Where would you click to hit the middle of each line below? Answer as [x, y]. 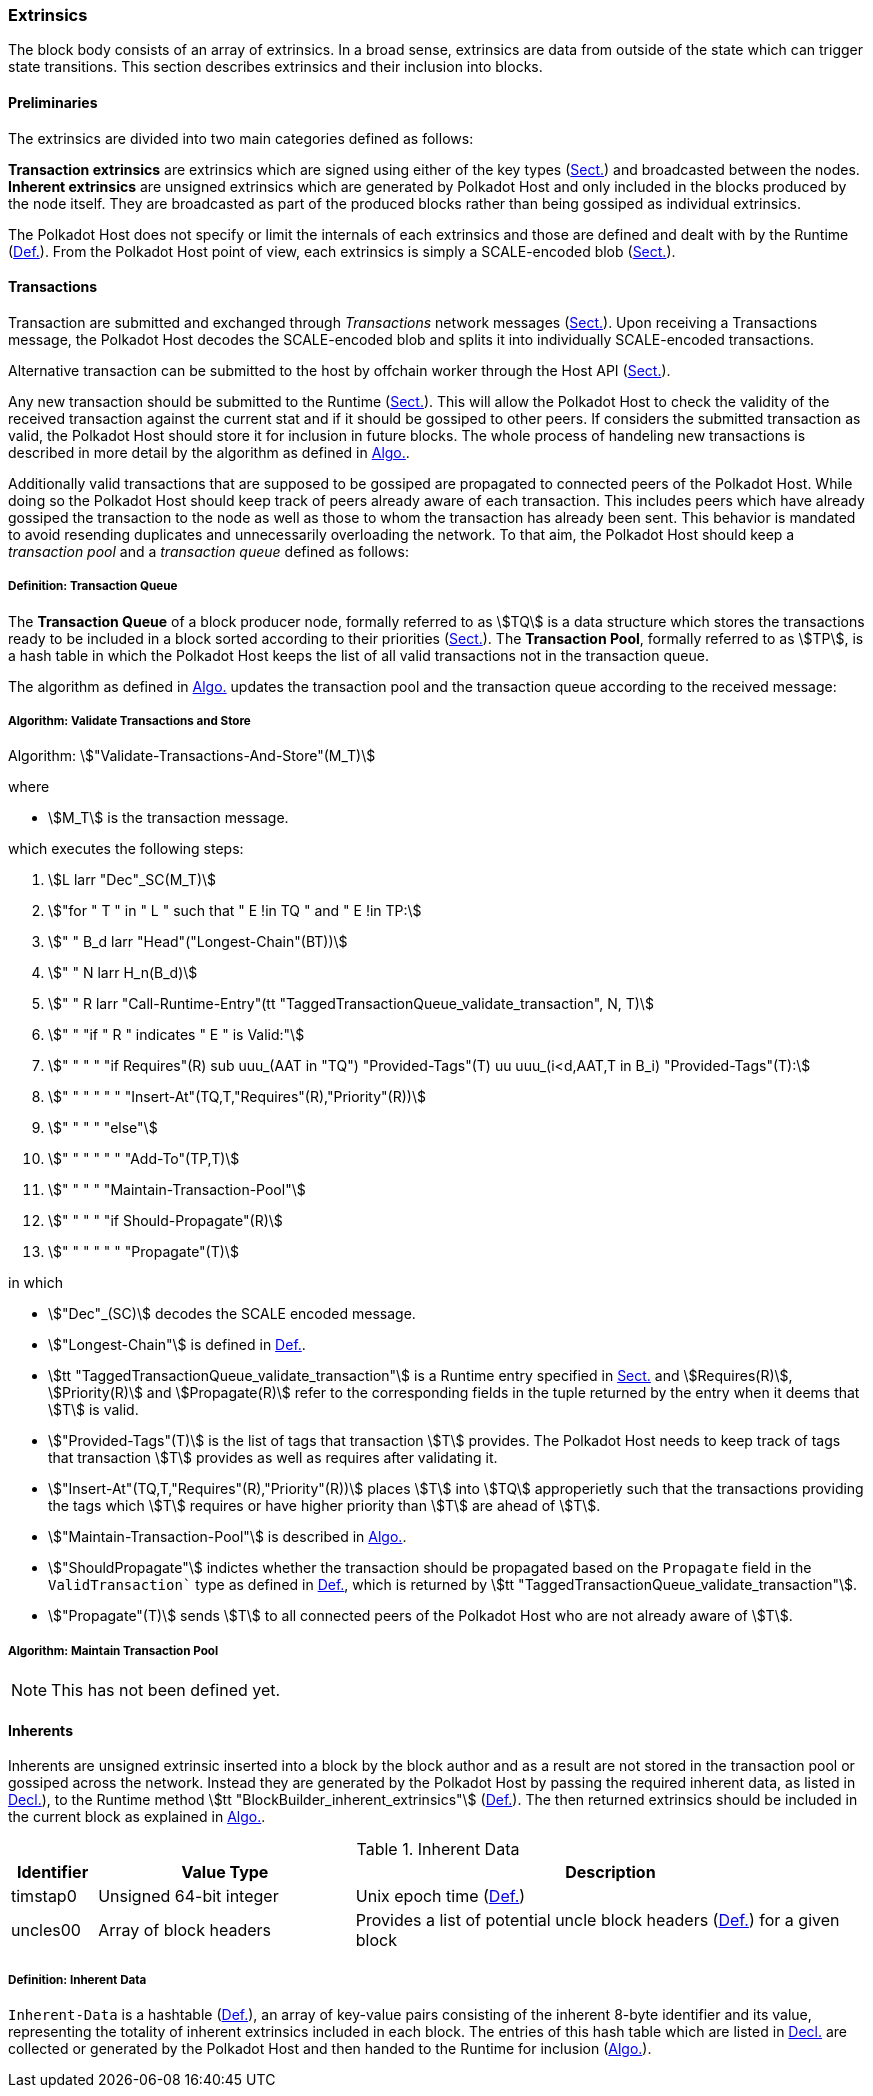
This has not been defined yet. [166, 1690]
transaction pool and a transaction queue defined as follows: [208, 551]
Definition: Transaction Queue [93, 586]
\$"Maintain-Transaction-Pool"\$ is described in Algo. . [227, 1537]
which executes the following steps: [126, 849]
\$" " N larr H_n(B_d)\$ [123, 973]
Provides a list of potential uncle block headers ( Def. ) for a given [597, 1920]
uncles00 [46, 1930]
